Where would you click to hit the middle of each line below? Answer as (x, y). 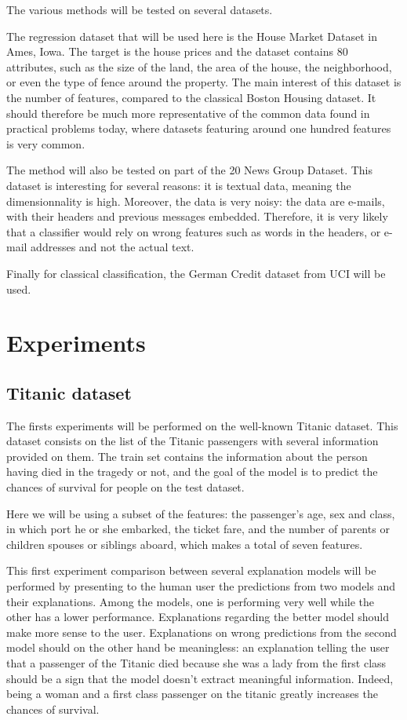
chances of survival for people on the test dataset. (125, 487)
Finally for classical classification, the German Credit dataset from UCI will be (196, 273)
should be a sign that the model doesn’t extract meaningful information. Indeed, (200, 678)
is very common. (46, 143)
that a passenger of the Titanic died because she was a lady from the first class (196, 662)
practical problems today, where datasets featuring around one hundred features (199, 128)
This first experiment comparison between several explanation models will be (191, 570)
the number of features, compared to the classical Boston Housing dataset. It (191, 97)
